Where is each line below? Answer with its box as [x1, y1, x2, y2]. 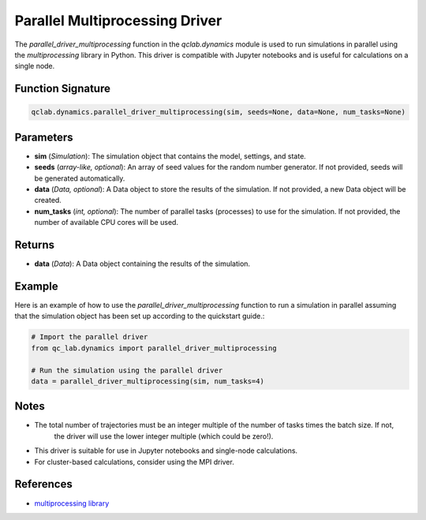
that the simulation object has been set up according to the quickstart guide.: [14, 312, 265, 321]
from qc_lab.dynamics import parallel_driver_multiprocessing [31, 343, 277, 353]
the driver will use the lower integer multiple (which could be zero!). [54, 431, 274, 441]
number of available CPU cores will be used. [34, 218, 179, 227]
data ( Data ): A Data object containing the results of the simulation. [34, 259, 251, 268]
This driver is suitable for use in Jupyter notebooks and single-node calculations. [34, 446, 298, 455]
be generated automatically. [34, 174, 125, 183]
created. [34, 196, 62, 205]
